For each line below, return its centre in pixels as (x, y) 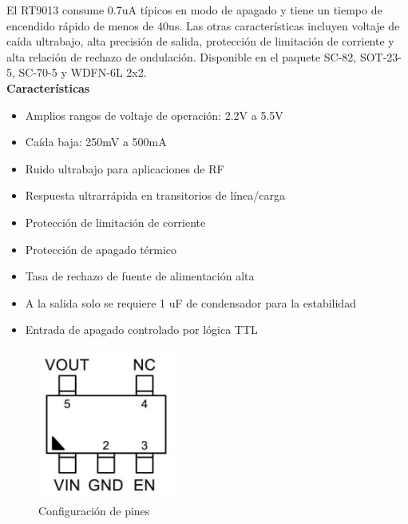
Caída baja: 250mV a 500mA (96, 142)
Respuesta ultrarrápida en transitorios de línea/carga (155, 195)
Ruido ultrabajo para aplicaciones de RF (125, 168)
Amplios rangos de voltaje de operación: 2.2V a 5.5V (154, 115)
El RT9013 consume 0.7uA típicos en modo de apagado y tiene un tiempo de (194, 10)
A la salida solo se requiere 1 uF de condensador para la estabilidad (190, 302)
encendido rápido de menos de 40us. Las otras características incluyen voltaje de (203, 25)
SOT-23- (381, 56)
